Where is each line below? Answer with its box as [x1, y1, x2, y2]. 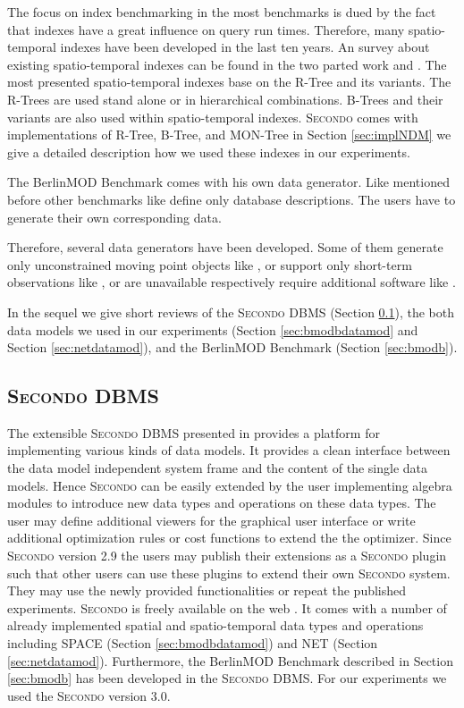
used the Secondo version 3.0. [7, 686, 171, 704]
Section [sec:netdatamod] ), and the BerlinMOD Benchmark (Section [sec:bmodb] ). [7, 338, 458, 357]
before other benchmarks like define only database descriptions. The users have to [7, 190, 456, 208]
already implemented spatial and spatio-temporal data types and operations [7, 616, 424, 635]
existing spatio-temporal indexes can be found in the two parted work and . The [7, 55, 447, 73]
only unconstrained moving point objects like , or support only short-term [7, 255, 412, 274]
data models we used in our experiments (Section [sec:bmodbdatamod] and [7, 320, 418, 339]
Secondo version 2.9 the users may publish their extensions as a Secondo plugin [7, 546, 447, 565]
